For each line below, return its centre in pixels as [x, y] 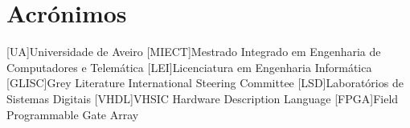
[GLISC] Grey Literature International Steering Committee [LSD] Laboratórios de [205, 83]
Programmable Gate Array [73, 114]
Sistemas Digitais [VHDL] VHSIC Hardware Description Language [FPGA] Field [203, 98]
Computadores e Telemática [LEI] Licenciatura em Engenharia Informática [189, 67]
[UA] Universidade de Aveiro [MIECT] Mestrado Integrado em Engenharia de [194, 52]
